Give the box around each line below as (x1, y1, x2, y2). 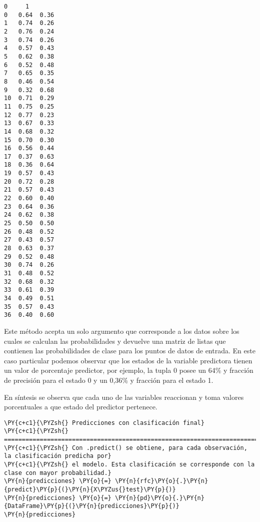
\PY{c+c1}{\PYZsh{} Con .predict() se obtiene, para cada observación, (4, 444, 247, 451)
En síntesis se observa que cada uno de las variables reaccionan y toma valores (4, 391, 244, 402)
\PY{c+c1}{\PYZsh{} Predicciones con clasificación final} (4, 419, 204, 426)
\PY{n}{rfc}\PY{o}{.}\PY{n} (114, 477, 208, 485)
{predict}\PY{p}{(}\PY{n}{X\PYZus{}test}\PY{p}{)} (4, 485, 176, 493)
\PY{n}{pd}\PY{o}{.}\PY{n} (114, 494, 204, 501)
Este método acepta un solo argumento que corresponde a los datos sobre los (4, 325, 239, 336)
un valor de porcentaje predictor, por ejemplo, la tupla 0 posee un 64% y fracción (4, 365, 253, 375)
